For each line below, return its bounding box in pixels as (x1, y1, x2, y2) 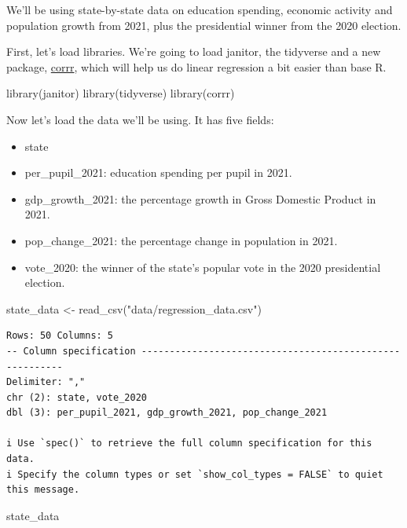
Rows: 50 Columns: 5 (6, 330, 114, 342)
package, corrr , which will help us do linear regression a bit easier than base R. (6, 58, 387, 75)
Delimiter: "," (6, 376, 86, 388)
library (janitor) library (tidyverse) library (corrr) (6, 85, 235, 101)
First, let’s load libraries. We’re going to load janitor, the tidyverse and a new (6, 43, 381, 60)
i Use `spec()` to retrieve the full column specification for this (6, 438, 372, 449)
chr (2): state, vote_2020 (6, 391, 147, 403)
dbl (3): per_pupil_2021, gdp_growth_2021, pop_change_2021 (6, 407, 328, 419)
